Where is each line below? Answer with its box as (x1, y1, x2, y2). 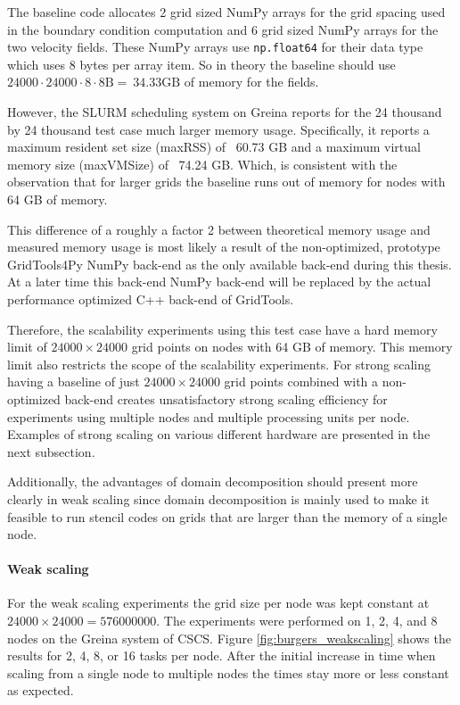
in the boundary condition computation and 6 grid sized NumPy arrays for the (7, 20, 439, 38)
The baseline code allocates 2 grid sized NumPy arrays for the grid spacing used (7, 3, 446, 21)
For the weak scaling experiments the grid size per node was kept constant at (7, 593, 430, 612)
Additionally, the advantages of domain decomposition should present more (7, 472, 418, 491)
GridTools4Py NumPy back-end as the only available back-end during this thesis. (7, 254, 452, 273)
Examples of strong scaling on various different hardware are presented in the (7, 425, 431, 444)
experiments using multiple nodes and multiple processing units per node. (7, 407, 410, 426)
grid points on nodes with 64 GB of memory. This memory (131, 337, 453, 356)
